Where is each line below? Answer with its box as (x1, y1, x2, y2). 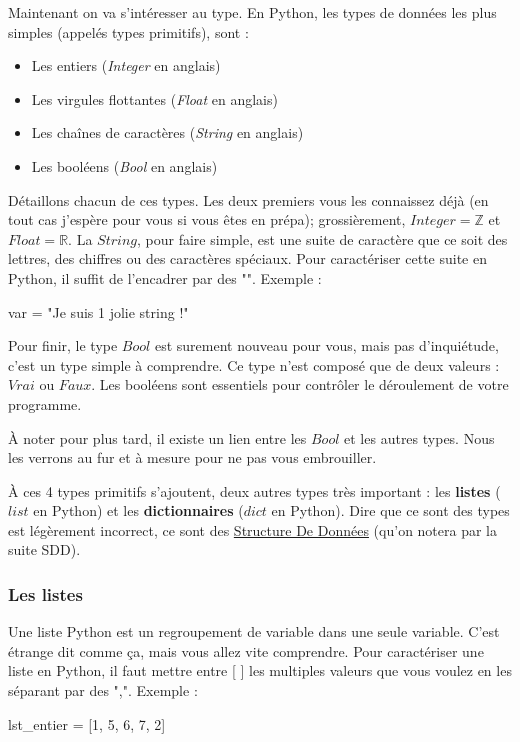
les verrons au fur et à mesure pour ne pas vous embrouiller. (8, 447, 377, 468)
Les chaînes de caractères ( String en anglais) (31, 122, 304, 143)
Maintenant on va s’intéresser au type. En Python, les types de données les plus (8, 2, 497, 22)
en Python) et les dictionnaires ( (33, 500, 244, 521)
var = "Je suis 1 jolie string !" (8, 301, 189, 322)
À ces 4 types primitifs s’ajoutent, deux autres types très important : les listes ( (8, 480, 501, 501)
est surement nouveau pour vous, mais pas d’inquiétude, (154, 335, 499, 356)
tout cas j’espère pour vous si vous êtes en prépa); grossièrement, (8, 209, 406, 230)
